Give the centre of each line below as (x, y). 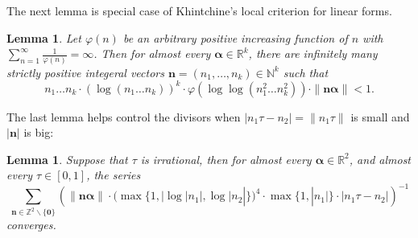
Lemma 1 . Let (44, 37)
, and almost (380, 159)
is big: (39, 132)
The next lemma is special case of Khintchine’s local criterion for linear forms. (199, 10)
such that (306, 72)
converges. (31, 225)
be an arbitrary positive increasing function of (235, 37)
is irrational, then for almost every (226, 159)
